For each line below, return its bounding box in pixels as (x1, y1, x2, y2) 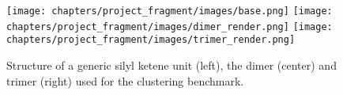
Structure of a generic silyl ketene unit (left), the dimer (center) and (6, 56, 337, 73)
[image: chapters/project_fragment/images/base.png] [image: (6, 6, 333, 17)
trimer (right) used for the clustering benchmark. (6, 72, 244, 89)
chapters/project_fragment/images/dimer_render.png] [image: (6, 21, 333, 32)
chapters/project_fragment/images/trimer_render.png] (6, 34, 296, 46)
